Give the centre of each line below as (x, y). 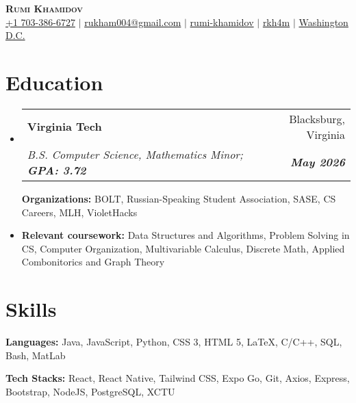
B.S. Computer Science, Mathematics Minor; (135, 154)
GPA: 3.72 (56, 170)
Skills (31, 309)
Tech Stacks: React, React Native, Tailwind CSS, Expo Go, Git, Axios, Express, (178, 378)
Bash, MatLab (36, 355)
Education (54, 82)
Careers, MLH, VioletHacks (79, 212)
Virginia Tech (64, 127)
